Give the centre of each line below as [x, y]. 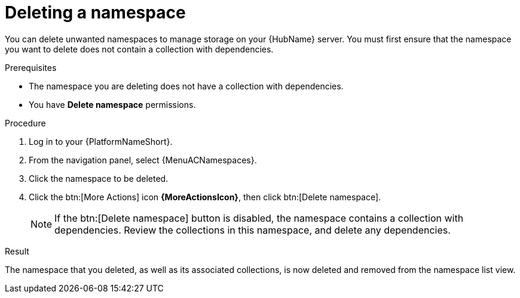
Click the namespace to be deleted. [99, 178]
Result [17, 251]
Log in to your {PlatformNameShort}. [101, 141]
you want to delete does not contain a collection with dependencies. [139, 49]
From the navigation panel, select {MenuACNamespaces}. [143, 160]
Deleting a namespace [95, 13]
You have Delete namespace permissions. [112, 104]
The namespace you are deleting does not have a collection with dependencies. [186, 86]
